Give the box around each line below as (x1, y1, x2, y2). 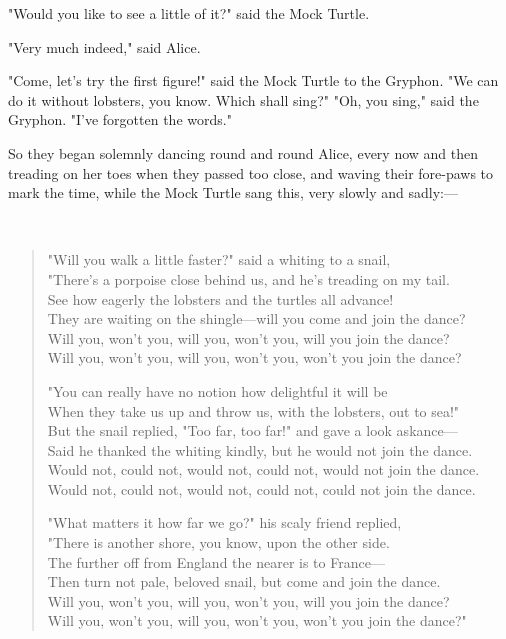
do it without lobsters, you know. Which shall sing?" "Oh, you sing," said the (8, 89, 479, 110)
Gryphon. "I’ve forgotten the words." (8, 109, 232, 130)
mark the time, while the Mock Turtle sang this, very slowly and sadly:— (8, 182, 458, 203)
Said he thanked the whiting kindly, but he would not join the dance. (47, 439, 473, 460)
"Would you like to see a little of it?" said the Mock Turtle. (8, 3, 370, 23)
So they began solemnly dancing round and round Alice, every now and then (8, 142, 479, 163)
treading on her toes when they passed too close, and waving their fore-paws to (8, 162, 494, 183)
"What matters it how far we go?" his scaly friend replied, (47, 512, 402, 533)
